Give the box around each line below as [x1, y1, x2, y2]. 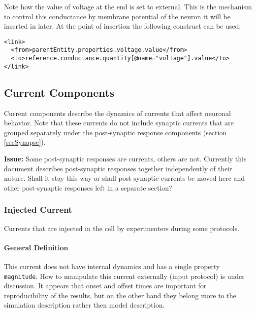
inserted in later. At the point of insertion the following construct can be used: [4, 21, 241, 31]
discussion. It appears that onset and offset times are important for [4, 280, 207, 291]
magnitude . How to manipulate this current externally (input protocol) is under [4, 271, 245, 281]
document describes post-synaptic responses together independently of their [4, 163, 232, 173]
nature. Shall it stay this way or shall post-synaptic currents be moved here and [4, 173, 245, 183]
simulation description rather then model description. [4, 300, 165, 310]
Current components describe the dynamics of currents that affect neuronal [4, 108, 231, 118]
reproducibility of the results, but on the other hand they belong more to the [4, 290, 236, 300]
